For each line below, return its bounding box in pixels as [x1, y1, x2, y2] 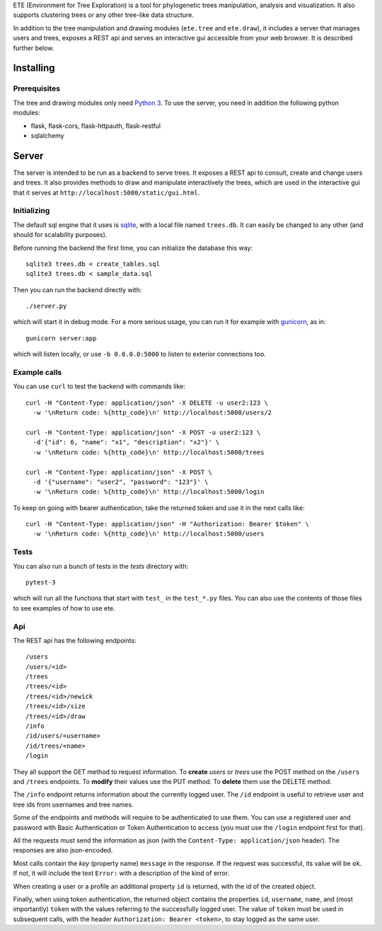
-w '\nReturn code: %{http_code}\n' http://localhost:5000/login [33, 488, 265, 496]
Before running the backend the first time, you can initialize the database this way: [13, 243, 253, 252]
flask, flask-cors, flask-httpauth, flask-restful [30, 121, 161, 130]
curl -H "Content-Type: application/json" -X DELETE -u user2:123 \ [25, 398, 268, 407]
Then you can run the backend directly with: [13, 285, 142, 294]
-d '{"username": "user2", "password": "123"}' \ [33, 478, 209, 486]
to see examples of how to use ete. [13, 603, 116, 612]
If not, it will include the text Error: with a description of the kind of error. [13, 869, 230, 877]
